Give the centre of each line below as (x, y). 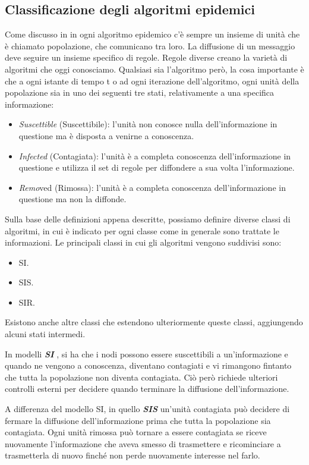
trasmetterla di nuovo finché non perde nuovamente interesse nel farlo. (133, 455)
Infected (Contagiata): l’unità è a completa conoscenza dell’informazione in (155, 155)
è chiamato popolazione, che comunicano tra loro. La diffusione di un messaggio (150, 45)
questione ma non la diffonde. (72, 199)
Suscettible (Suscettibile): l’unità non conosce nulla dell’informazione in (148, 124)
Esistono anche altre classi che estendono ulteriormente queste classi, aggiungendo (154, 322)
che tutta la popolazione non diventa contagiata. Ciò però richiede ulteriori (141, 377)
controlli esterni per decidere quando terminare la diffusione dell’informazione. (147, 389)
